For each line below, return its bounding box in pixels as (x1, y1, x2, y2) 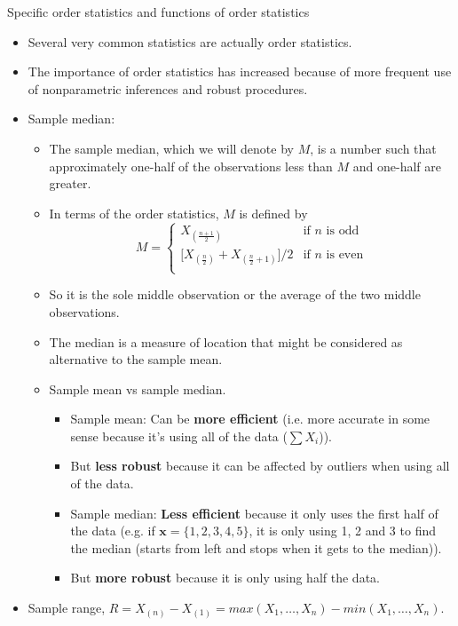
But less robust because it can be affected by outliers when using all (70, 456, 450, 475)
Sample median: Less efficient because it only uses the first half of (70, 503, 438, 522)
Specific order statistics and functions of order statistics (7, 3, 310, 20)
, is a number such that (310, 139, 437, 157)
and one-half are (352, 156, 442, 175)
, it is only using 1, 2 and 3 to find (249, 521, 436, 540)
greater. (49, 174, 91, 193)
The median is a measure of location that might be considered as (49, 332, 403, 351)
